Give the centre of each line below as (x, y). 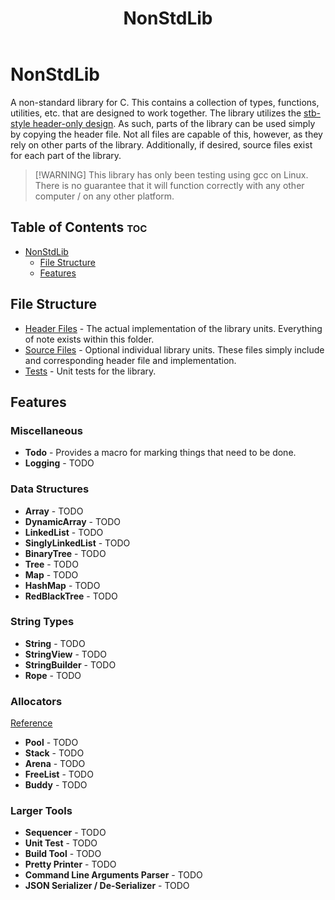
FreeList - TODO (59, 774)
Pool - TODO (51, 743)
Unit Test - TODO (61, 843)
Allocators (36, 701)
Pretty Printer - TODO (70, 864)
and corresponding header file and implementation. (130, 360)
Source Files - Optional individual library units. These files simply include (174, 349)
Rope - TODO (53, 675)
